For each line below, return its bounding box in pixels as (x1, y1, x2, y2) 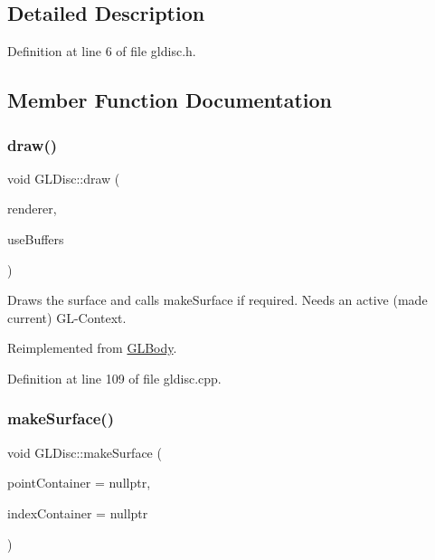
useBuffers (7, 229, 64, 248)
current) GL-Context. (7, 308, 127, 327)
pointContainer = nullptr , (7, 473, 151, 492)
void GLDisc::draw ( (7, 168, 120, 187)
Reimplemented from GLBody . (7, 338, 177, 357)
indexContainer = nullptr (7, 503, 148, 522)
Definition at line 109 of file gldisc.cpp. (7, 368, 222, 387)
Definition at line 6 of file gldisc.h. (7, 42, 196, 61)
